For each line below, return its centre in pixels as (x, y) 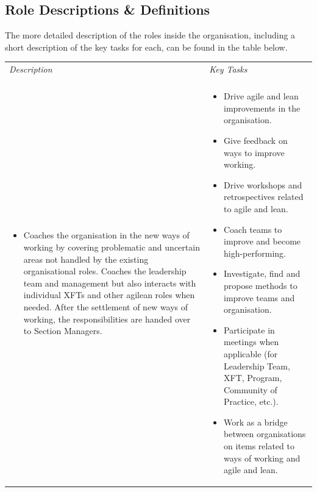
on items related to (259, 446)
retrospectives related (263, 197)
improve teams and (259, 297)
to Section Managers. (63, 331)
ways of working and (262, 458)
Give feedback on (255, 141)
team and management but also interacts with (110, 283)
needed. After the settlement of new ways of (106, 306)
